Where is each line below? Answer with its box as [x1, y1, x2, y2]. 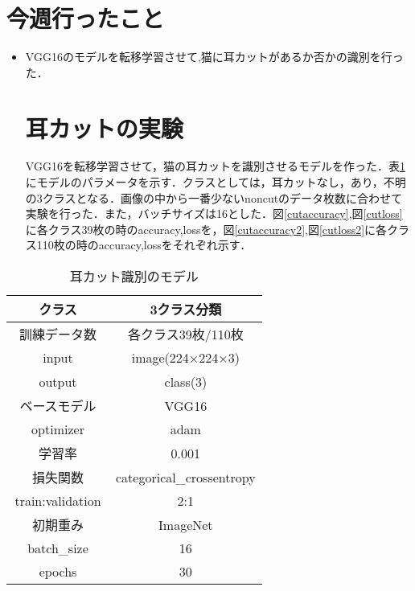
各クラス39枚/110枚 [127, 325, 244, 343]
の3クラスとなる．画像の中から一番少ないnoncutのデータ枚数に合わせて [25, 189, 403, 206]
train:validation [14, 491, 101, 510]
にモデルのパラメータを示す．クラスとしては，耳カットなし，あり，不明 [25, 174, 406, 191]
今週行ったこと [6, 2, 165, 35]
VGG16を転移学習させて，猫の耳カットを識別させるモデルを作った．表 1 [25, 158, 405, 174]
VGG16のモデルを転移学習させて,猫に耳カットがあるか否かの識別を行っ [25, 48, 404, 65]
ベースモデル [19, 396, 97, 415]
